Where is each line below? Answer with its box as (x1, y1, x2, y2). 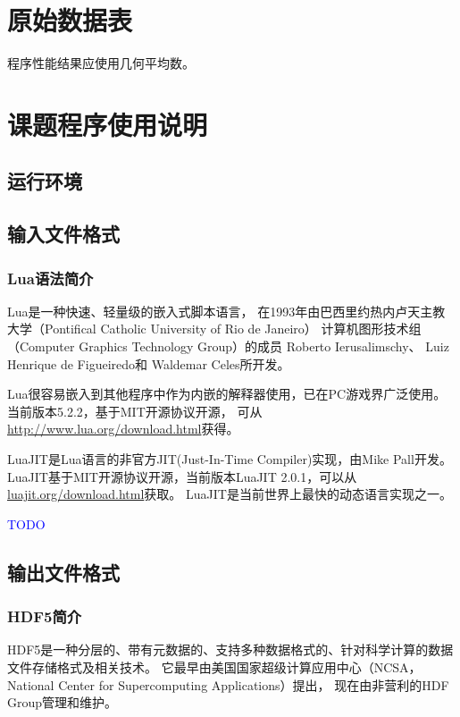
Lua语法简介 (7, 266, 94, 289)
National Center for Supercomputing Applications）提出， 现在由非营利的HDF (7, 675, 449, 694)
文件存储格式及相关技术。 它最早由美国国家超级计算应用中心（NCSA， (7, 658, 422, 676)
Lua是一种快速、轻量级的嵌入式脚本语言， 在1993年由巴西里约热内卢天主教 (7, 301, 446, 320)
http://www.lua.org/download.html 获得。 (7, 419, 239, 438)
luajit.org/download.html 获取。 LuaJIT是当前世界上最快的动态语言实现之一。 (7, 485, 452, 503)
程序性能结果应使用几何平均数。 (7, 54, 195, 72)
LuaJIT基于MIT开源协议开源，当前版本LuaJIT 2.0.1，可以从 (7, 467, 357, 485)
